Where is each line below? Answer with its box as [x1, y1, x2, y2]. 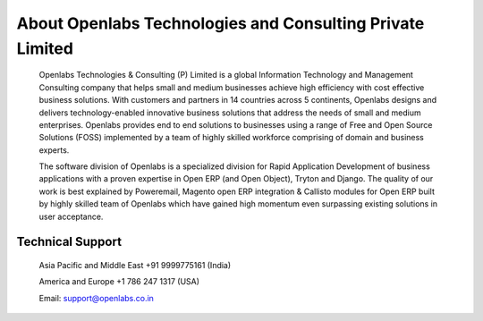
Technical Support [16, 234, 123, 249]
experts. [38, 144, 70, 156]
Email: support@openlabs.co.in [38, 292, 154, 303]
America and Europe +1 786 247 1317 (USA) [38, 276, 200, 287]
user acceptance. [38, 211, 104, 222]
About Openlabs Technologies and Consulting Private [16, 13, 425, 33]
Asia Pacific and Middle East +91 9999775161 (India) [38, 260, 232, 271]
